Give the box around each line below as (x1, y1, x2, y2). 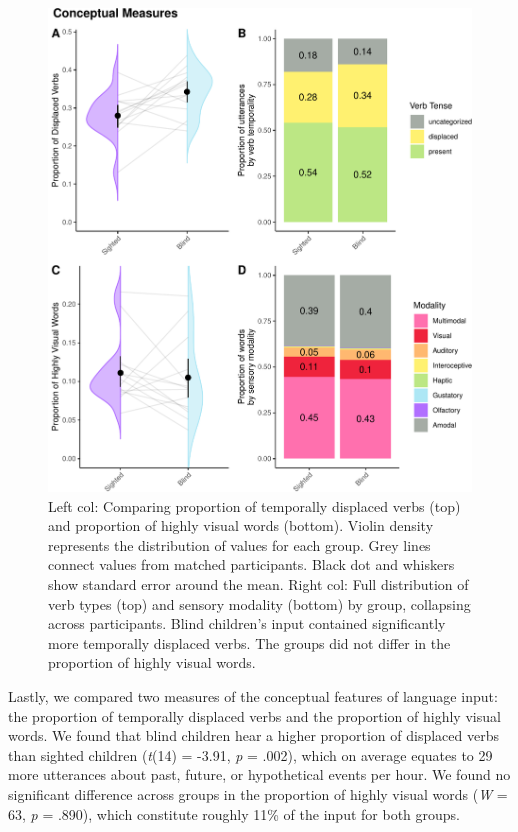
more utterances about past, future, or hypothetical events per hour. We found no (8, 764, 511, 785)
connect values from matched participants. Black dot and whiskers (48, 554, 455, 575)
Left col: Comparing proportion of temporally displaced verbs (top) (48, 495, 461, 516)
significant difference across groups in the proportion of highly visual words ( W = (8, 783, 508, 804)
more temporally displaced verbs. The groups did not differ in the (48, 632, 451, 653)
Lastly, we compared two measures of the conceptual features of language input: (8, 685, 498, 706)
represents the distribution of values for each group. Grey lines (48, 534, 431, 555)
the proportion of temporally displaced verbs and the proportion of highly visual (8, 705, 501, 726)
